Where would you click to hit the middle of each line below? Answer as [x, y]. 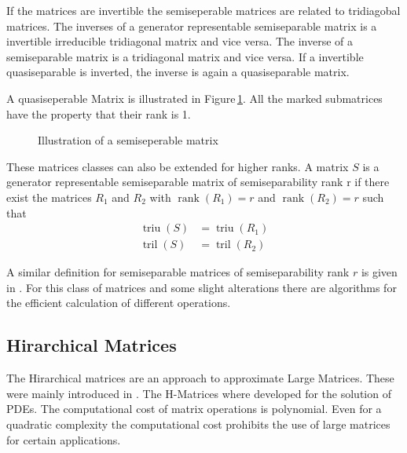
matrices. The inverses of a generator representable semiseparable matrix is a [192, 26]
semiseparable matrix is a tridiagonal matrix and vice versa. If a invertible [185, 56]
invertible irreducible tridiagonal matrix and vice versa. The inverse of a [180, 41]
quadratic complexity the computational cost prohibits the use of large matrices [198, 424]
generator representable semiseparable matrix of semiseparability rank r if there [198, 182]
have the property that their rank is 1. [99, 113]
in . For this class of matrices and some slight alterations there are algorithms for [202, 287]
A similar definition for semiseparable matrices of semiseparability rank [178, 272]
